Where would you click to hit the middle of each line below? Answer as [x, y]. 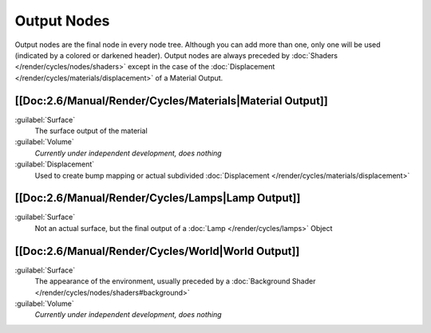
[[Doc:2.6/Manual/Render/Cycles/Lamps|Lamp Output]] [158, 198]
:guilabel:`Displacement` [55, 164]
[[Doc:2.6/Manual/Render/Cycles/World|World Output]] [157, 251]
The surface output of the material [91, 131]
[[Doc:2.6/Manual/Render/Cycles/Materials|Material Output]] [172, 101]
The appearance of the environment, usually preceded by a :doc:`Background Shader [175, 281]
